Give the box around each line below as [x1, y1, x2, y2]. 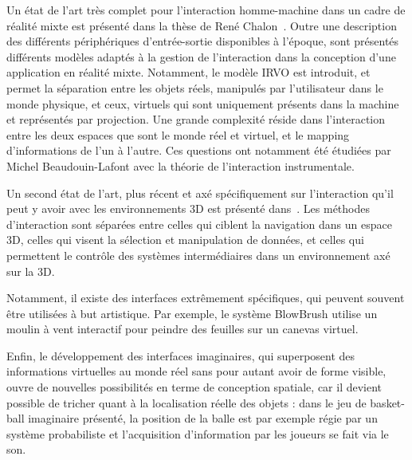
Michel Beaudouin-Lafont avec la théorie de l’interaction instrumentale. [6, 157, 355, 174]
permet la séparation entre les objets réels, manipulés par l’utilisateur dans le [6, 79, 383, 96]
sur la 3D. [6, 262, 55, 279]
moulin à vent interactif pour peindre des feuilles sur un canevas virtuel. [6, 320, 359, 337]
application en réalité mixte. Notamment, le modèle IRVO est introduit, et [6, 64, 371, 81]
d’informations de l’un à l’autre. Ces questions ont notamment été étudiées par [6, 142, 391, 159]
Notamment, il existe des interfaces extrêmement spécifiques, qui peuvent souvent [6, 289, 405, 306]
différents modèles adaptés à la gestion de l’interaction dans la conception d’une [6, 48, 396, 65]
